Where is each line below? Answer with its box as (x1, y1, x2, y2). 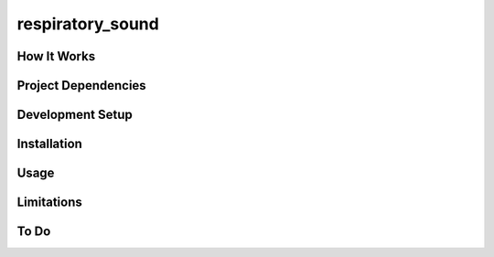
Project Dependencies (16, 78, 146, 93)
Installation (16, 136, 82, 152)
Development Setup (16, 107, 133, 123)
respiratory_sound (16, 14, 159, 34)
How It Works (16, 48, 96, 64)
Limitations (16, 195, 82, 210)
